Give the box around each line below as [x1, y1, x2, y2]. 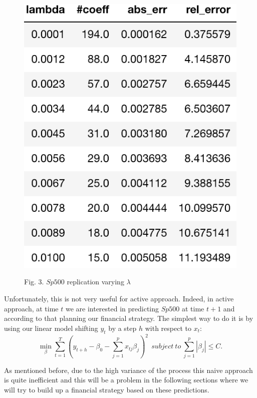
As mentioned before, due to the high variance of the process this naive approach [4, 364, 253, 375]
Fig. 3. [24, 276, 44, 287]
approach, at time [4, 303, 59, 313]
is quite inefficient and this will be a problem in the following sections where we [4, 374, 248, 385]
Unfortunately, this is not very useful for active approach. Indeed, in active [4, 293, 234, 303]
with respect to [145, 322, 191, 333]
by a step [108, 322, 137, 333]
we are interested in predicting [65, 303, 159, 313]
